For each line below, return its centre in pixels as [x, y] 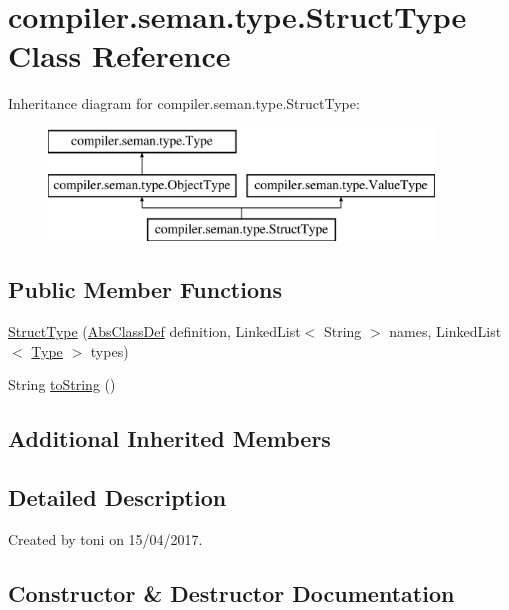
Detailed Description [117, 497]
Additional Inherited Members [169, 438]
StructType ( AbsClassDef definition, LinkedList [154, 331]
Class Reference [119, 55]
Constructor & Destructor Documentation [231, 592]
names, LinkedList [445, 331]
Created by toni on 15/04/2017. [105, 538]
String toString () [62, 384]
